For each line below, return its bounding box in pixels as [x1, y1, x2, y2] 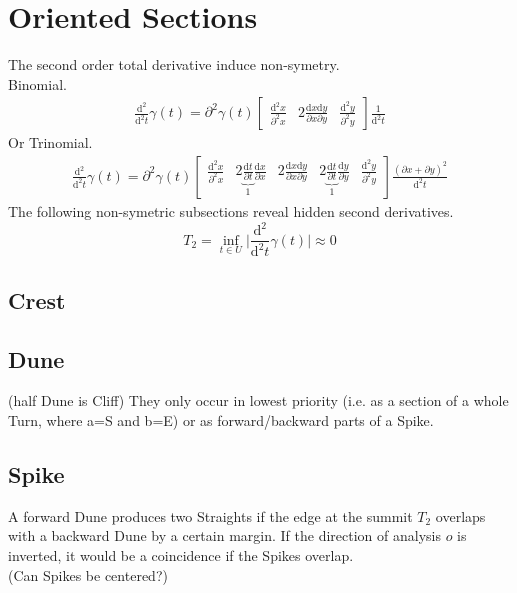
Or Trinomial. [8, 132, 93, 153]
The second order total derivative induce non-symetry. [8, 54, 340, 75]
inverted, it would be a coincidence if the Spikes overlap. [8, 545, 354, 566]
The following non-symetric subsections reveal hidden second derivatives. [8, 200, 454, 221]
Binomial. [8, 73, 67, 94]
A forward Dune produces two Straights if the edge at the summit [8, 505, 413, 526]
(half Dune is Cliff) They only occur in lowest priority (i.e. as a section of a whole [8, 390, 509, 411]
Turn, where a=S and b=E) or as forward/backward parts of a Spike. [8, 410, 434, 431]
